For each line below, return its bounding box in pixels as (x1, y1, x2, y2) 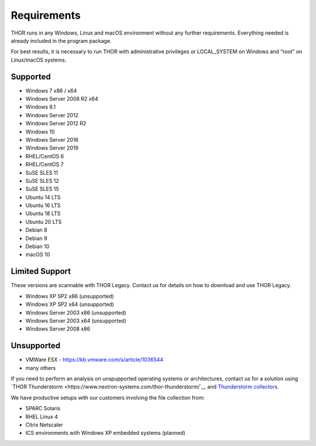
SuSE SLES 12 (25, 177, 60, 184)
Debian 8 (25, 226, 47, 234)
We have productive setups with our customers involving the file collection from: (11, 394, 205, 401)
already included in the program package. (11, 37, 112, 44)
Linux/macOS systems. (11, 56, 67, 63)
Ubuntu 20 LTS (25, 218, 62, 225)
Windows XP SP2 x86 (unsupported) (25, 292, 114, 299)
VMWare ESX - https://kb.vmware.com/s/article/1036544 (25, 356, 164, 363)
